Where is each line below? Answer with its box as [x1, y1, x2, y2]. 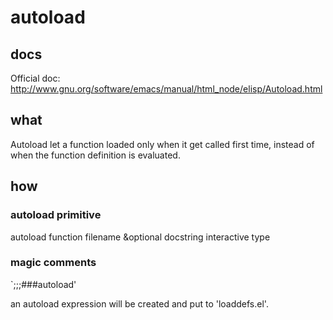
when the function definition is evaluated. [10, 149, 181, 161]
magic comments [10, 256, 97, 270]
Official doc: [10, 72, 61, 84]
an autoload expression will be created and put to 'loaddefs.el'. [10, 297, 269, 310]
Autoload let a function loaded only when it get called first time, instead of [10, 138, 315, 150]
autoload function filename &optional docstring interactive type [10, 231, 271, 243]
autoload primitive [10, 208, 102, 222]
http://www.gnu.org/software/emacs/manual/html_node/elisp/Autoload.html [10, 83, 323, 95]
